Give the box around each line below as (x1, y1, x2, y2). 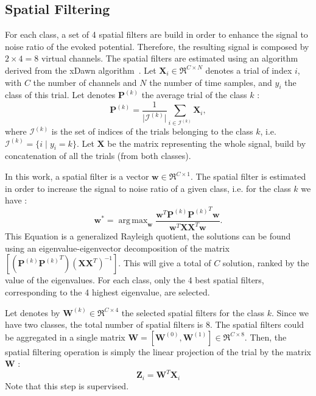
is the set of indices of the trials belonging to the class (51, 125, 253, 138)
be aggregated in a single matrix (5, 330, 125, 343)
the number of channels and (33, 76, 137, 88)
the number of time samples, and (149, 76, 272, 88)
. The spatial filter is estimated (191, 170, 306, 183)
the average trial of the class (141, 88, 247, 101)
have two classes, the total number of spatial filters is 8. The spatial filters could (5, 318, 304, 331)
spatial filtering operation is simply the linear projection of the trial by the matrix (5, 345, 311, 358)
